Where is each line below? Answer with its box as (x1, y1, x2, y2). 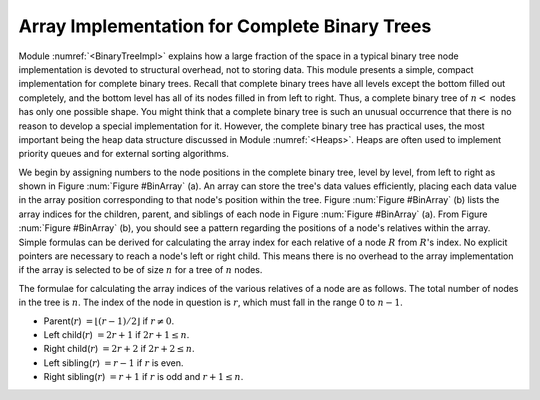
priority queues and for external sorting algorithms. (18, 148, 229, 160)
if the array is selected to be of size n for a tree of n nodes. (18, 264, 263, 276)
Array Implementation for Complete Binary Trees (18, 15, 432, 37)
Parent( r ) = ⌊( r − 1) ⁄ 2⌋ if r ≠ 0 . (43, 315, 175, 327)
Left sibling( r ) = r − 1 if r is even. (43, 356, 184, 369)
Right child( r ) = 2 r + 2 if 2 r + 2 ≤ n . (43, 343, 195, 355)
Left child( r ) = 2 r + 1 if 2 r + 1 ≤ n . (43, 328, 190, 340)
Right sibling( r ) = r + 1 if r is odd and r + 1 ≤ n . (43, 371, 244, 383)
